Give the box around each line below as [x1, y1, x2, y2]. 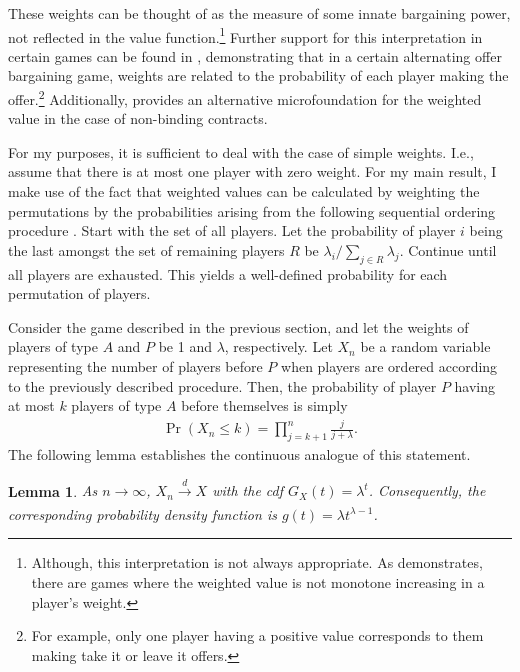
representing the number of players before [8, 356, 263, 377]
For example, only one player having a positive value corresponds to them [31, 625, 484, 646]
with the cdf [212, 480, 284, 501]
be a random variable [360, 336, 491, 357]
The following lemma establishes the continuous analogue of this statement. [8, 443, 471, 464]
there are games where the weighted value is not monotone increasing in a [31, 571, 485, 592]
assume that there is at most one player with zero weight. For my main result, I [8, 161, 497, 182]
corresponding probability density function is [8, 503, 277, 524]
